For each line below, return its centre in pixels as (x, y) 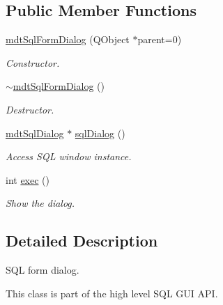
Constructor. (33, 62)
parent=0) (160, 39)
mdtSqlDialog (35, 133)
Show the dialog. (40, 203)
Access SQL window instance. (69, 156)
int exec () (28, 179)
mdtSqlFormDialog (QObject (68, 39)
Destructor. (30, 109)
